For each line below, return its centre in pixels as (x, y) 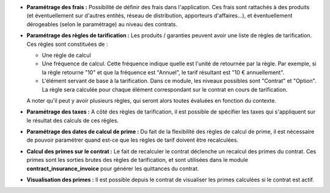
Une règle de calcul (66, 55)
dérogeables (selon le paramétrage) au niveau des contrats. (102, 24)
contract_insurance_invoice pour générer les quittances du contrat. (113, 169)
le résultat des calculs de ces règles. (73, 120)
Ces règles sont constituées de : (67, 44)
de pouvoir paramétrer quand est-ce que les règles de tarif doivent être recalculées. (132, 140)
